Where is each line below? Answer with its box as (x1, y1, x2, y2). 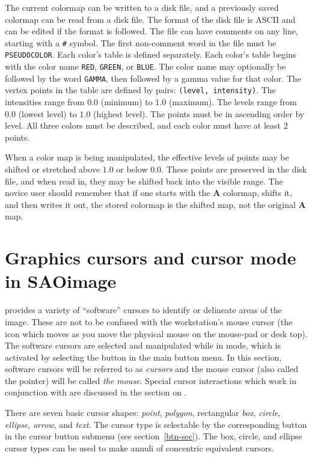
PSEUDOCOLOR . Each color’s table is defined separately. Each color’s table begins (5, 48, 296, 61)
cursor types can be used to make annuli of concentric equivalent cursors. (5, 441, 274, 454)
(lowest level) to (18, 107, 77, 120)
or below (116, 163, 148, 176)
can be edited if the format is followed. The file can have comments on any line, (5, 25, 298, 37)
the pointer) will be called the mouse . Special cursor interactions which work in (5, 374, 297, 386)
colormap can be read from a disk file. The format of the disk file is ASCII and (5, 13, 296, 25)
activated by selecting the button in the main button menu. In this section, (5, 350, 282, 363)
